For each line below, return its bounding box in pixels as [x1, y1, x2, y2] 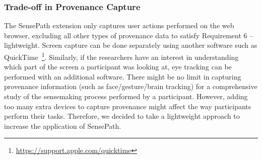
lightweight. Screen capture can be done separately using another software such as [4, 40, 257, 50]
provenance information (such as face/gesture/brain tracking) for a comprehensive [4, 81, 257, 92]
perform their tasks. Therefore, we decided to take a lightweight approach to [4, 111, 240, 121]
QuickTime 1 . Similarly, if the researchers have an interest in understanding [4, 50, 239, 62]
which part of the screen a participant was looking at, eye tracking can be [4, 61, 232, 72]
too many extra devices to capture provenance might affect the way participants [4, 101, 251, 111]
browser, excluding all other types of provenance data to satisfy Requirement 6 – [4, 30, 253, 40]
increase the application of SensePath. [4, 120, 121, 131]
